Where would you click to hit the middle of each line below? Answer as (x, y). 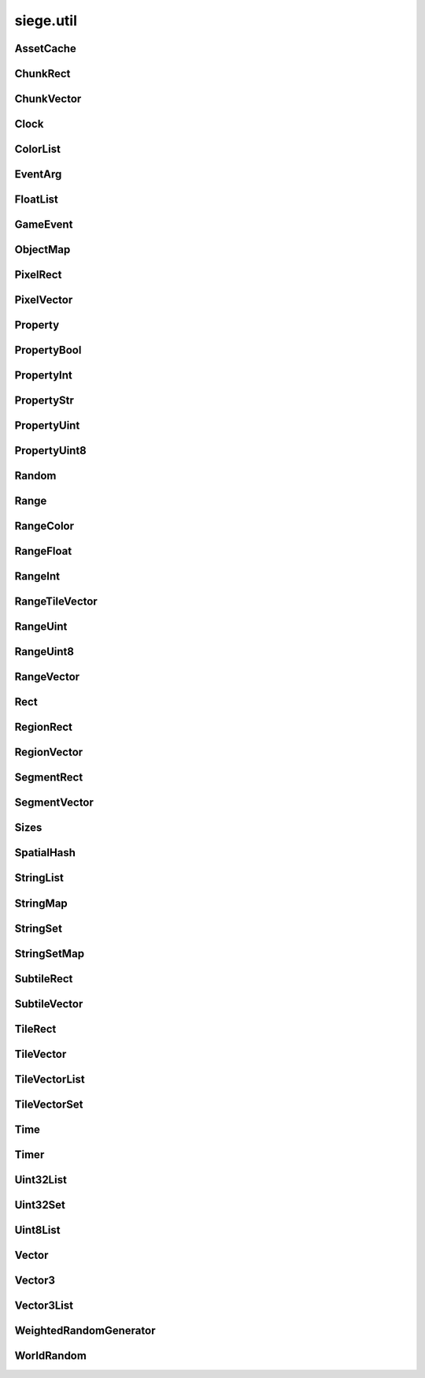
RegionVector (49, 752)
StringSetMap (50, 953)
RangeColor (44, 526)
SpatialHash (45, 853)
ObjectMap (42, 250)
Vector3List (44, 1305)
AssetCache (45, 48)
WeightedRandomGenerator (85, 1330)
